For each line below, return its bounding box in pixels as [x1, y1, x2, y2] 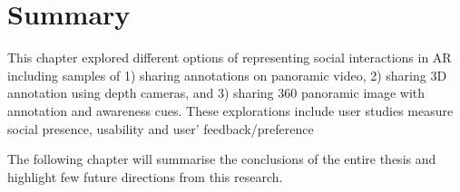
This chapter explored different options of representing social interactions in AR [7, 48, 452, 67]
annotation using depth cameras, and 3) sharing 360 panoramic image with [7, 83, 426, 102]
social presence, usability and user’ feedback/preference [7, 119, 314, 138]
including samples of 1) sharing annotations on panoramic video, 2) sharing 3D [7, 65, 447, 84]
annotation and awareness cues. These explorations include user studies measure [7, 101, 454, 120]
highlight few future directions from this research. [7, 167, 283, 186]
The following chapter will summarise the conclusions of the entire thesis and [7, 149, 436, 168]
